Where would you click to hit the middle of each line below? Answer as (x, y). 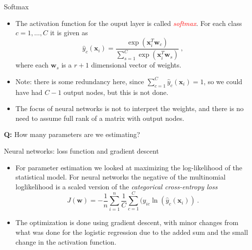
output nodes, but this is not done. (116, 92)
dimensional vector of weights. (136, 65)
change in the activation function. (66, 241)
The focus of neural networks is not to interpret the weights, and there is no (129, 108)
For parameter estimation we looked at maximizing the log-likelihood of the (129, 167)
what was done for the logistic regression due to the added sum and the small (132, 232)
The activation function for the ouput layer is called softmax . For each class (129, 23)
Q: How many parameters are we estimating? (72, 134)
